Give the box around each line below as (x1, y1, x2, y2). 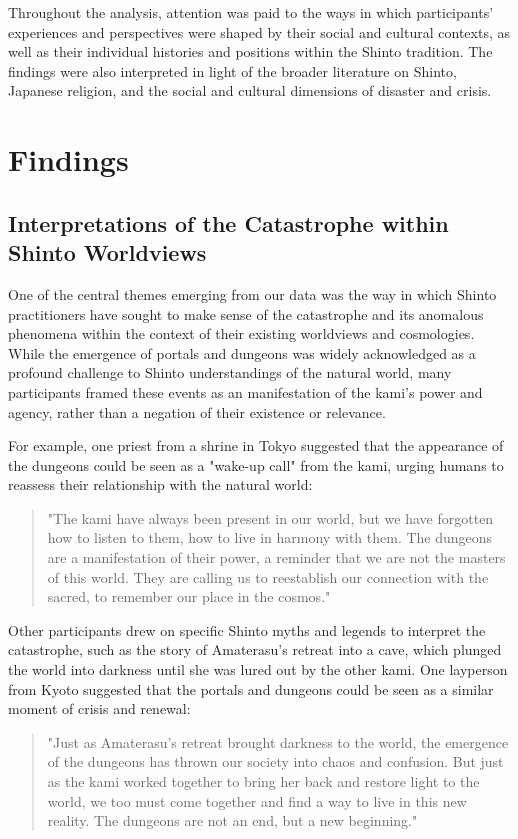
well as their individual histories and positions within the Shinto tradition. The (8, 41, 493, 62)
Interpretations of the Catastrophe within (8, 207, 449, 238)
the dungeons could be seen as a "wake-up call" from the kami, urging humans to (8, 454, 504, 475)
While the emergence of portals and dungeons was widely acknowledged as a (8, 342, 476, 363)
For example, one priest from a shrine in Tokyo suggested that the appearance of (8, 435, 504, 456)
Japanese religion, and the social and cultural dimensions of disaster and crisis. (8, 80, 492, 101)
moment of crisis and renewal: (8, 698, 191, 719)
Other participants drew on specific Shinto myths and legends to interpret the (8, 619, 486, 640)
